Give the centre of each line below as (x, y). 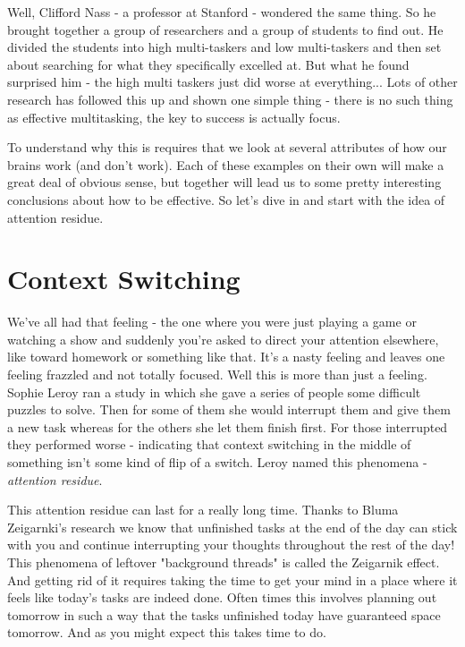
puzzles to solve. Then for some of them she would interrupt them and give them (229, 409)
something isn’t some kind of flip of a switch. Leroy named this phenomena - (217, 462)
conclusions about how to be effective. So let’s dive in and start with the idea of (226, 199)
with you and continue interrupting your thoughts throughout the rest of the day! (231, 545)
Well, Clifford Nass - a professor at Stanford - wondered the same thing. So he (222, 12)
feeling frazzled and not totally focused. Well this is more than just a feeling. (217, 375)
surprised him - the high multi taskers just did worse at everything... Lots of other (232, 82)
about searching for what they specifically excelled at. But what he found (208, 64)
